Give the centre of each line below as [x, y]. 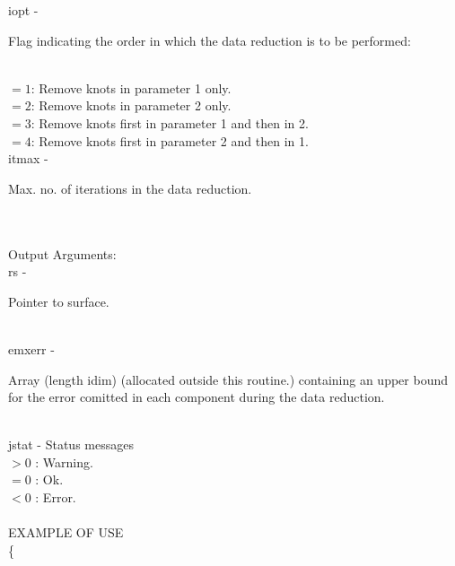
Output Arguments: [62, 253]
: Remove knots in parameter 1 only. [131, 87]
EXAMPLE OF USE [66, 532]
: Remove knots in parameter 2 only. [131, 105]
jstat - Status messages [71, 444]
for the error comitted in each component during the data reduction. [197, 397]
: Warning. [64, 462]
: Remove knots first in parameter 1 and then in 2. [170, 122]
